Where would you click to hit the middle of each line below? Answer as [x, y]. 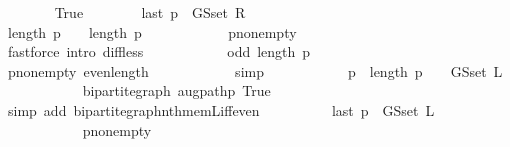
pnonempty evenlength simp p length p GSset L [255, 70]
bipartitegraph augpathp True [176, 90]
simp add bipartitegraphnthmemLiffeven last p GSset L [221, 109]
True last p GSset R [150, 12]
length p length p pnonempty [152, 31]
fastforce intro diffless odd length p [159, 51]
